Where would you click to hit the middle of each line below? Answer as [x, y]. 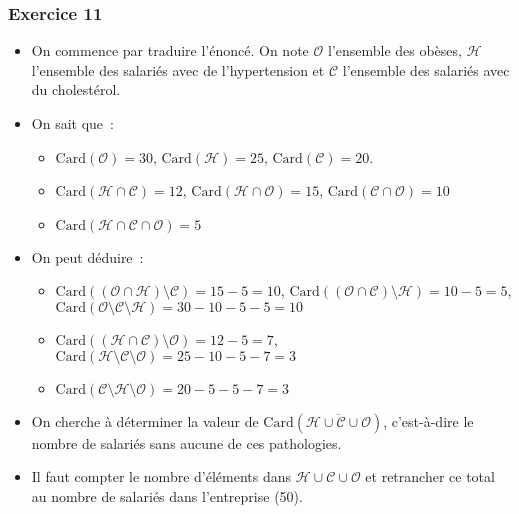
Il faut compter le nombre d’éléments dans [161, 476]
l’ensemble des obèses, [394, 50]
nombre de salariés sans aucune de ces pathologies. [186, 442]
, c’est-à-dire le [428, 420]
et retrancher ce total [430, 476]
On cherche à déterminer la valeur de [145, 420]
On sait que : [72, 123]
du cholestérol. [76, 89]
